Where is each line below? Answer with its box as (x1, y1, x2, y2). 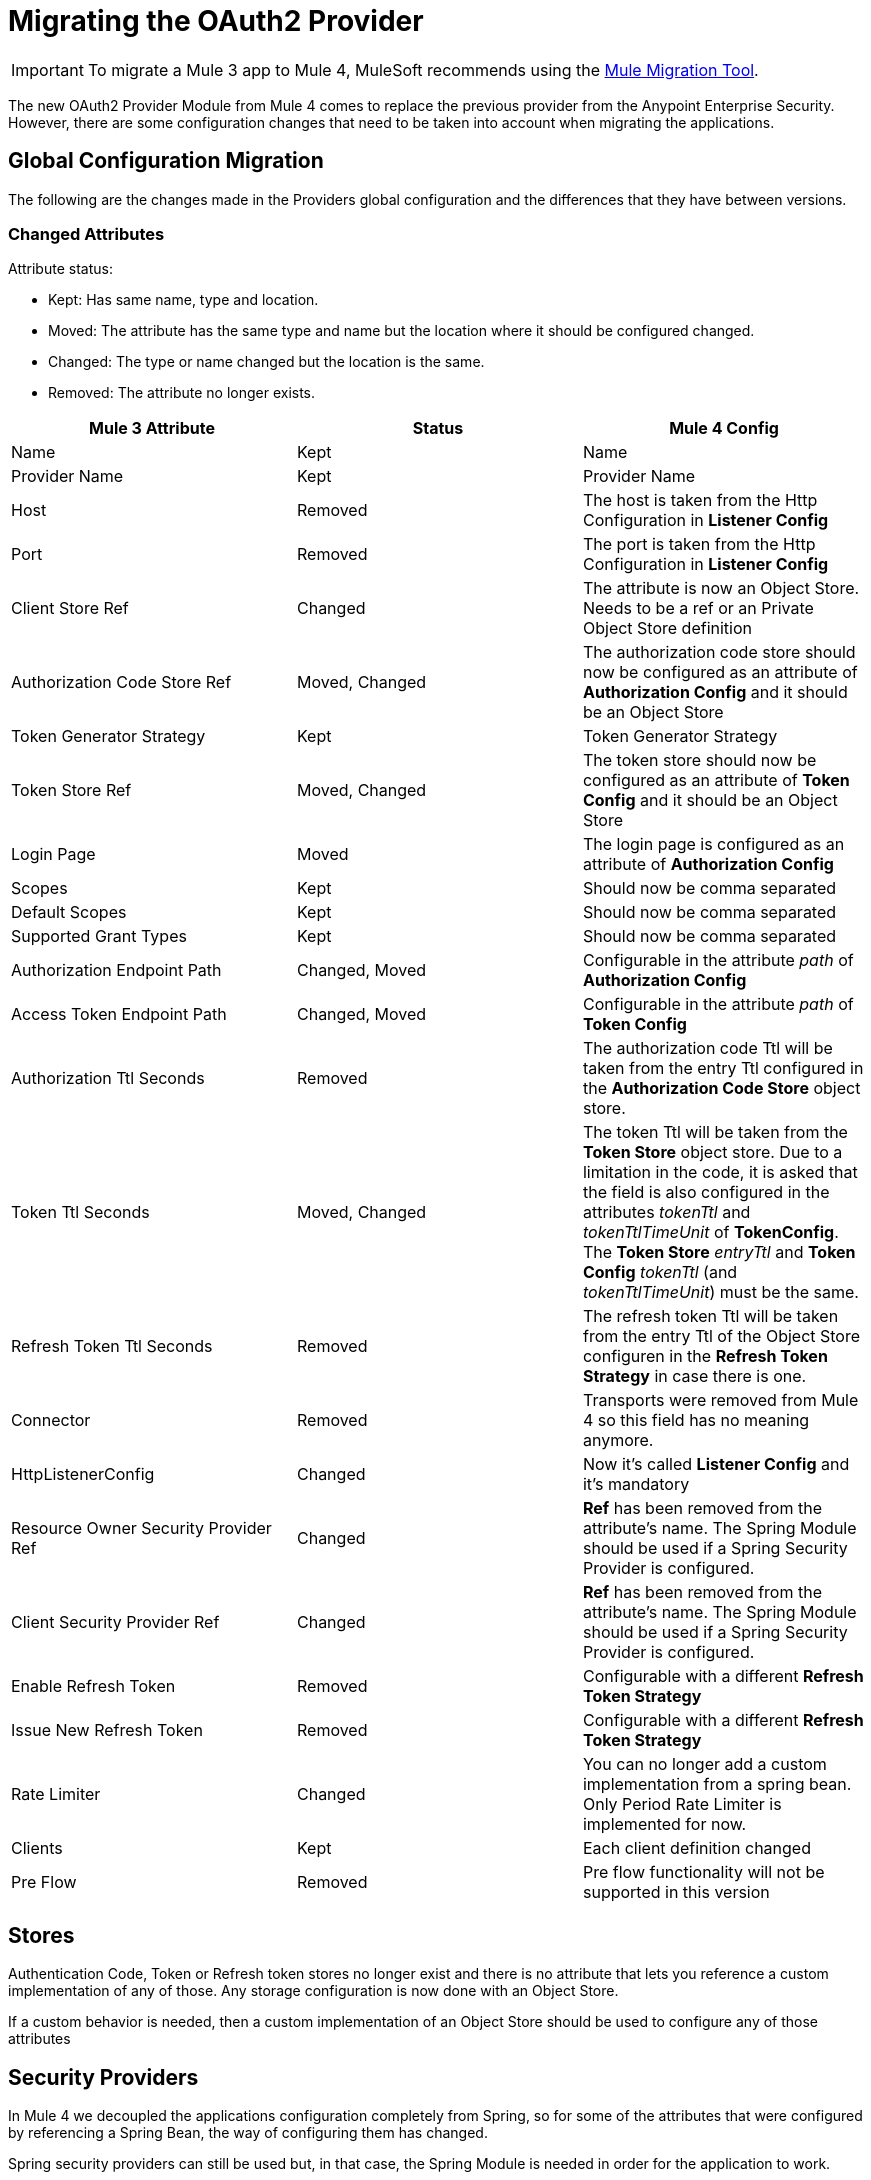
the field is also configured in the (582, 1182, 830, 1203)
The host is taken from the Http (582, 490, 818, 511)
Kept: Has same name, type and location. (48, 291, 319, 309)
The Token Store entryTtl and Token (582, 1242, 856, 1263)
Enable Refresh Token (11, 1676, 176, 1697)
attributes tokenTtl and (582, 1202, 751, 1223)
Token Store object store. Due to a (582, 1142, 843, 1163)
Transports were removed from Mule (582, 1390, 859, 1411)
